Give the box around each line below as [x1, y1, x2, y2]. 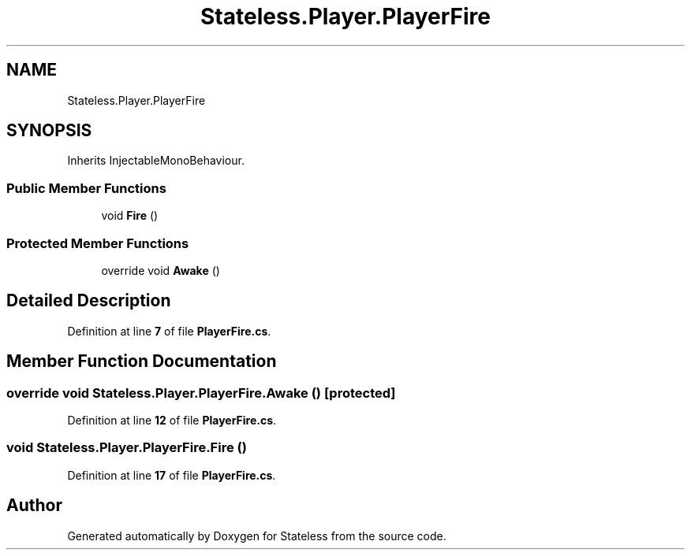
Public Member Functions [6, 180, 166, 196]
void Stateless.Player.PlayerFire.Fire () [6, 439, 247, 456]
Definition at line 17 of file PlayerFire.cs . [67, 468, 276, 482]
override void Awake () [101, 263, 220, 277]
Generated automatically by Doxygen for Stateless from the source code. [67, 528, 446, 543]
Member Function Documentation [6, 351, 277, 372]
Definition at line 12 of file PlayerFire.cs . [67, 413, 277, 427]
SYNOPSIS [6, 120, 92, 141]
